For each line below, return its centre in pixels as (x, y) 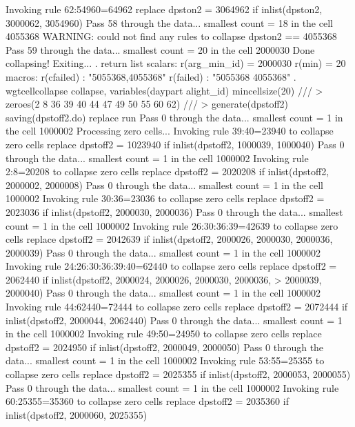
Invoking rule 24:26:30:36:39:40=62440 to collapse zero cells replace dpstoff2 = (171, 266)
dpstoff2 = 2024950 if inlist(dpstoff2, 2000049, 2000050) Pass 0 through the (165, 347)
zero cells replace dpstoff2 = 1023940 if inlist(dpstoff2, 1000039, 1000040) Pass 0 (175, 144)
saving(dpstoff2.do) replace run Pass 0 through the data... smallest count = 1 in (174, 117)
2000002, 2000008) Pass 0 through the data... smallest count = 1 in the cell (164, 185)
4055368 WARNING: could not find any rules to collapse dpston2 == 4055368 (171, 36)
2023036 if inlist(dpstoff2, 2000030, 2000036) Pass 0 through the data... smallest (174, 211)
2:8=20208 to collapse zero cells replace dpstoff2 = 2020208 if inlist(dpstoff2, (168, 171)
